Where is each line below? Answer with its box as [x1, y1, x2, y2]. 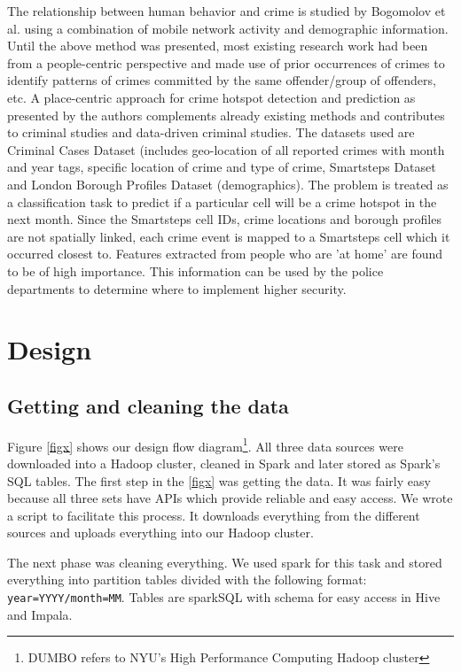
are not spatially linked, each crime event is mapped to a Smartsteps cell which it [7, 227, 450, 245]
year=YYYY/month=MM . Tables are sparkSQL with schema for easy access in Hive [7, 588, 441, 606]
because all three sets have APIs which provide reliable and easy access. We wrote [7, 489, 453, 507]
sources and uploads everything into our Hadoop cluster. [7, 523, 314, 542]
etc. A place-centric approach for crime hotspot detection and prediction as [7, 88, 416, 106]
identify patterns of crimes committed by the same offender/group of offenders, [7, 71, 436, 89]
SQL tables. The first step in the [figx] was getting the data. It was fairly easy [7, 471, 431, 490]
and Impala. [7, 605, 73, 623]
